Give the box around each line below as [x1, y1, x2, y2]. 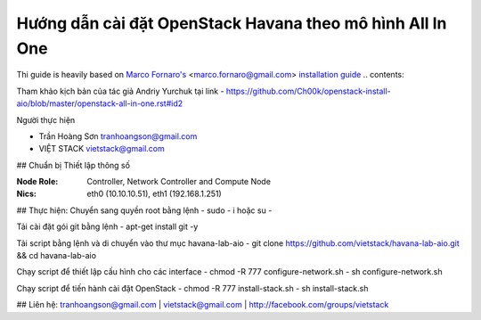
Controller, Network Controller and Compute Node [86, 176, 272, 187]
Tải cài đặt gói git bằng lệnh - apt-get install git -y [16, 221, 199, 232]
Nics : [16, 188, 37, 200]
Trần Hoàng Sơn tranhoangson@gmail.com [38, 130, 198, 142]
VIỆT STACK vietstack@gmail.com [38, 144, 165, 154]
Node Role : [16, 176, 59, 187]
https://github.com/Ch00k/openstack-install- [225, 86, 391, 96]
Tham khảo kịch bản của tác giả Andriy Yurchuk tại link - [16, 86, 224, 96]
